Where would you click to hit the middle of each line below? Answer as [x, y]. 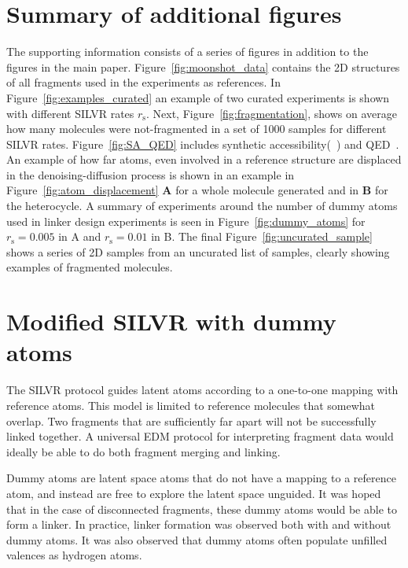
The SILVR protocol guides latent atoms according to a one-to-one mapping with [202, 390]
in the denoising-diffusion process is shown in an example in [151, 174]
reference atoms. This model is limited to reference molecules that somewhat [191, 405]
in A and [80, 236]
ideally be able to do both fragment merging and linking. [143, 451]
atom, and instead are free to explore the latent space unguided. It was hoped [194, 493]
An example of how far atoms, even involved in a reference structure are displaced [204, 159]
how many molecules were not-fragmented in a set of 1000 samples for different [197, 129]
